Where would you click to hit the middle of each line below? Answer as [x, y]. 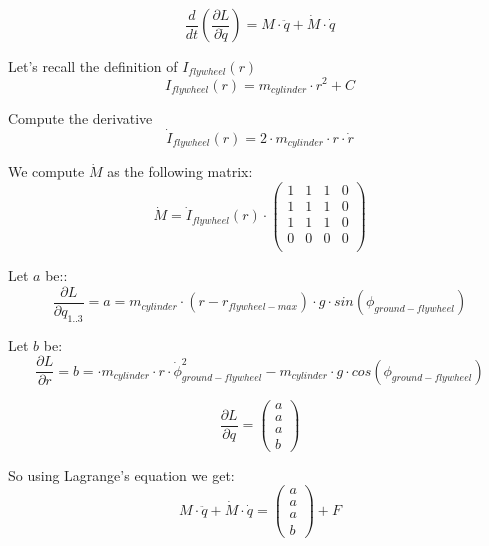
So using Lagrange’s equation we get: [121, 474]
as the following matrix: [180, 171]
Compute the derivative [80, 117]
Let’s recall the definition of [93, 66]
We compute [46, 171]
